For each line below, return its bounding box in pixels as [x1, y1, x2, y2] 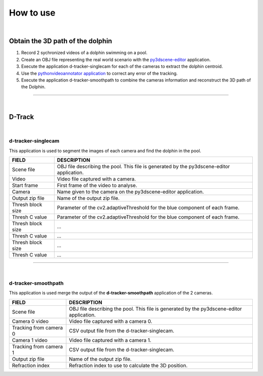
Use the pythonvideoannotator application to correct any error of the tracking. [21, 70, 178, 76]
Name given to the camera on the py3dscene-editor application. [56, 188, 204, 195]
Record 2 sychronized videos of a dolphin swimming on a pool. [21, 50, 148, 56]
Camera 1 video [12, 336, 48, 343]
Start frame [12, 182, 38, 189]
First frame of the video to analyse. [56, 182, 137, 189]
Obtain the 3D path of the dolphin [9, 37, 112, 45]
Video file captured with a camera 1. [69, 336, 151, 343]
